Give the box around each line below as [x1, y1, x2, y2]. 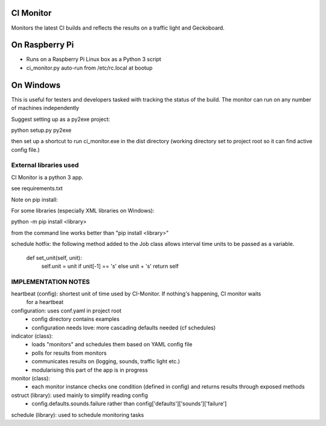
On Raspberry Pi [11, 40, 74, 50]
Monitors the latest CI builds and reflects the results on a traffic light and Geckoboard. [11, 24, 225, 31]
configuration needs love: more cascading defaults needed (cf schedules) [31, 324, 216, 331]
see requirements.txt [11, 185, 63, 192]
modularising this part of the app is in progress [31, 366, 148, 373]
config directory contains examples [31, 315, 120, 323]
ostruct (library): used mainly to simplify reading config [11, 392, 148, 399]
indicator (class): [11, 332, 53, 340]
